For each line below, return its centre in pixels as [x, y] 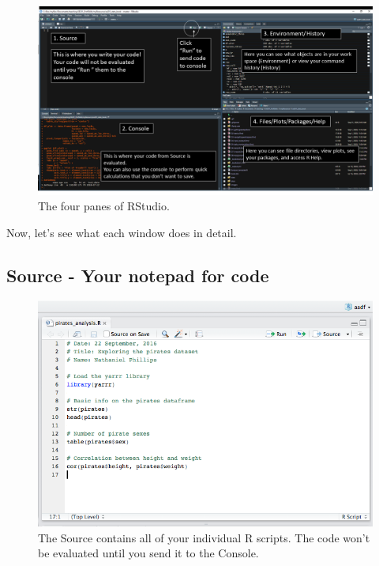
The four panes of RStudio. [104, 206]
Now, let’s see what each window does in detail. [122, 232]
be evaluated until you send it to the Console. [148, 553]
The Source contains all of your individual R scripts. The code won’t [204, 537]
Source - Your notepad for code [138, 275]
